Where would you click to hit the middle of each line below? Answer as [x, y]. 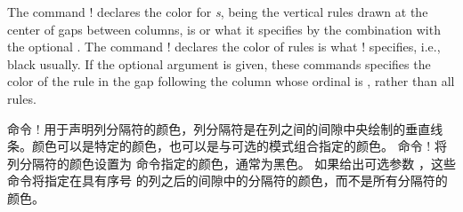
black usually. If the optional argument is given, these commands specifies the [219, 63]
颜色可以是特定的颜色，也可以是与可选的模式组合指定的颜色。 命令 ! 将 [239, 146]
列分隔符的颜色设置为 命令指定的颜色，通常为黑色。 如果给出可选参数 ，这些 [231, 163]
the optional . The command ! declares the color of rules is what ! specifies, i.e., [224, 47]
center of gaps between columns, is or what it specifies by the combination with [224, 29]
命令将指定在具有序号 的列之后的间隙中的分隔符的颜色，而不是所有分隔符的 [227, 181]
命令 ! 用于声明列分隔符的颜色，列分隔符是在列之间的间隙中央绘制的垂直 [219, 128]
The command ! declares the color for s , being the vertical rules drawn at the [218, 12]
